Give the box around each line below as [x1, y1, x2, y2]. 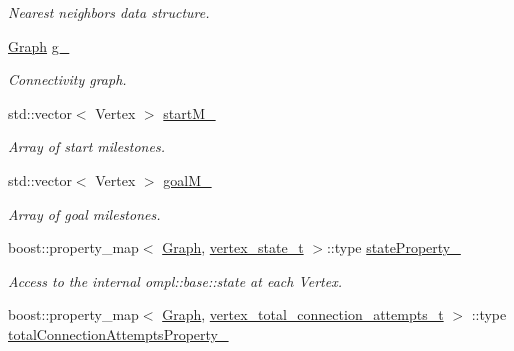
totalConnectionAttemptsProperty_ [8, 323, 229, 344]
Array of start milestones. [8, 136, 165, 157]
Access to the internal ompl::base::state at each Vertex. [8, 270, 342, 291]
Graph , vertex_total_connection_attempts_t [162, 304, 444, 325]
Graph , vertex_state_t [162, 237, 304, 258]
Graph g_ [8, 35, 70, 56]
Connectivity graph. [8, 69, 127, 90]
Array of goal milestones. [8, 203, 161, 224]
